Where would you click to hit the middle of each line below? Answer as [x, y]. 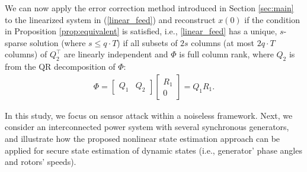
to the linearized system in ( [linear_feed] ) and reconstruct [110, 19]
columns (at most [223, 42]
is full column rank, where [226, 54]
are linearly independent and [116, 54]
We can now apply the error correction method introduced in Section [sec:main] [149, 8]
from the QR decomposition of [60, 66]
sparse [16, 42]
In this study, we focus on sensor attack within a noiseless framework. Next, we [149, 115]
